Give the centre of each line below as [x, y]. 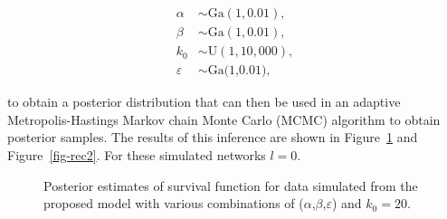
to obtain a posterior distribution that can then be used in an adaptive [204, 102]
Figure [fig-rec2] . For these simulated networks [137, 154]
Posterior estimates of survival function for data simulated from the [231, 185]
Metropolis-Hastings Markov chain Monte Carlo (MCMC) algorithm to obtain [224, 119]
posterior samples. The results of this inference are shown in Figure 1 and [213, 137]
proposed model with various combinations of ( [174, 203]
